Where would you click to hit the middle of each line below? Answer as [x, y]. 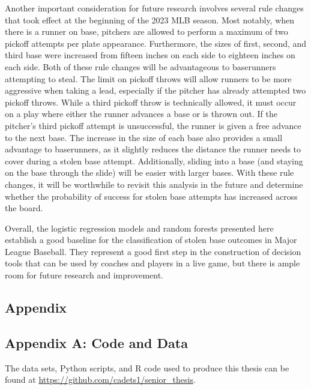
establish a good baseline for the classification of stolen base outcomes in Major [151, 240]
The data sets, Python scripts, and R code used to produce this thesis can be [147, 367]
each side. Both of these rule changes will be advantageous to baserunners [140, 66]
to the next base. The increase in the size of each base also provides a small [144, 137]
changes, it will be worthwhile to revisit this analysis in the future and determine [154, 184]
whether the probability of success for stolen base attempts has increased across [151, 196]
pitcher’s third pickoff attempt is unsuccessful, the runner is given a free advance [153, 125]
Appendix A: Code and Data [96, 342]
